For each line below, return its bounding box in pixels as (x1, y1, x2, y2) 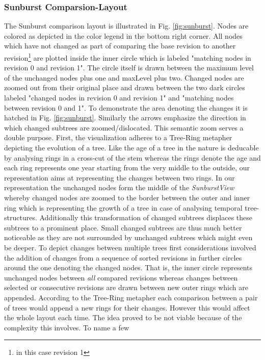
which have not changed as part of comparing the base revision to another (4, 40, 236, 51)
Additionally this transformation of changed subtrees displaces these (39, 212, 253, 223)
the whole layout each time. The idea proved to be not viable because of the (4, 312, 242, 323)
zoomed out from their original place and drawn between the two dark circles (4, 82, 245, 93)
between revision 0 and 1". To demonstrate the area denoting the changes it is (4, 102, 248, 113)
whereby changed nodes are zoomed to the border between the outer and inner (4, 192, 250, 202)
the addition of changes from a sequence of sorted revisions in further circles (4, 252, 242, 263)
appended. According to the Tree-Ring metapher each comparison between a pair (4, 292, 258, 302)
